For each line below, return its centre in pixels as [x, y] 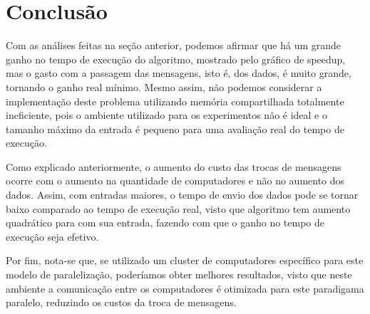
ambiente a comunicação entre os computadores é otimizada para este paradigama [185, 288]
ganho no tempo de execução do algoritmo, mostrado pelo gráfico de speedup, [176, 59]
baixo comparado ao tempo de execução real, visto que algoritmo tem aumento [178, 208]
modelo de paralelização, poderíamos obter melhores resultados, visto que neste [179, 274]
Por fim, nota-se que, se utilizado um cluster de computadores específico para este [185, 260]
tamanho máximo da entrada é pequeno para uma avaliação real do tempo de [175, 129]
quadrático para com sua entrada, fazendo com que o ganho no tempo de [165, 223]
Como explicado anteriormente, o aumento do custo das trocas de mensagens [174, 166]
